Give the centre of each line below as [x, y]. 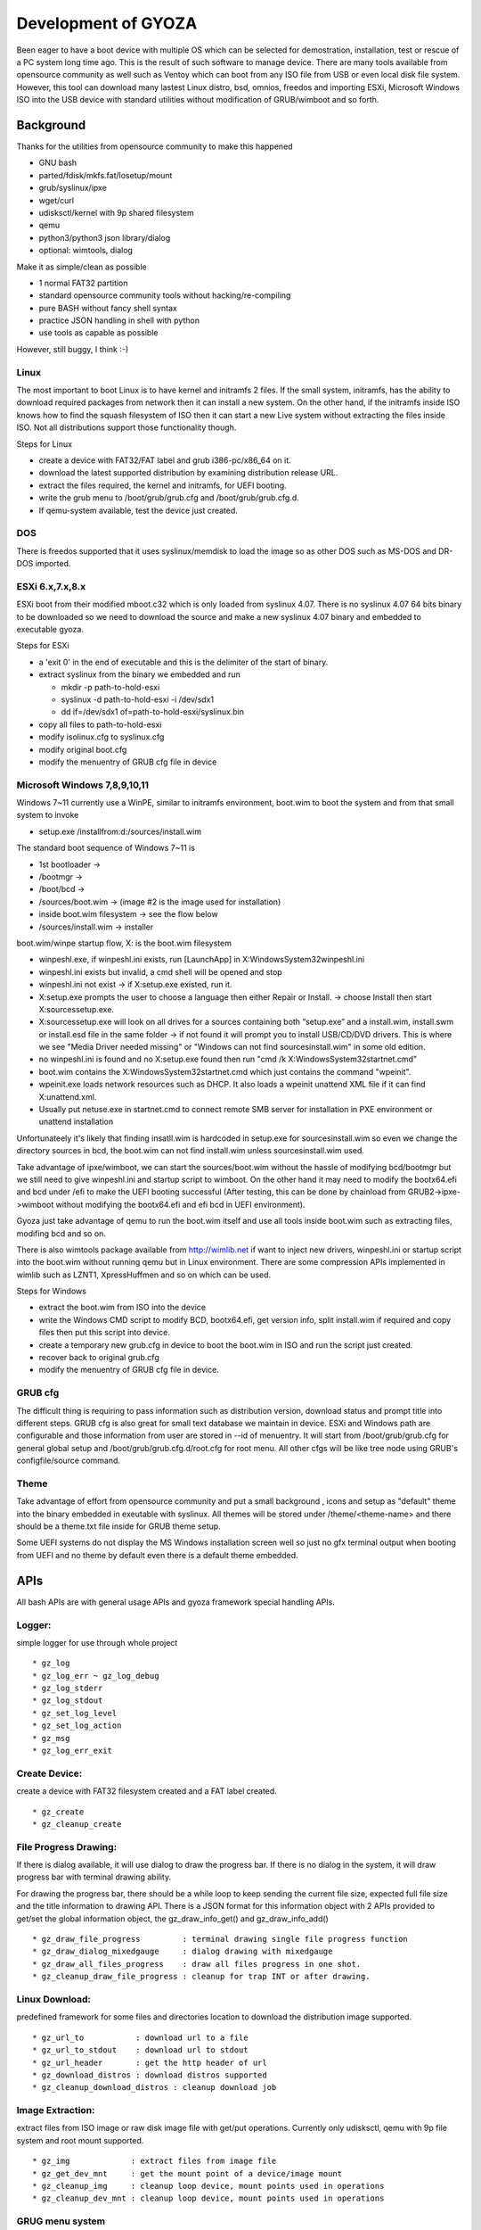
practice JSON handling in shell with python [119, 320]
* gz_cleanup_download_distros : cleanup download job [155, 2088]
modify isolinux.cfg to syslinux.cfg [102, 737]
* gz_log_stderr [68, 1689]
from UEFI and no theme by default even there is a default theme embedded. [157, 1555]
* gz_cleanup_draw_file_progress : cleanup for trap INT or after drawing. [201, 1977]
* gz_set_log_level [75, 1713]
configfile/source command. [68, 1461]
